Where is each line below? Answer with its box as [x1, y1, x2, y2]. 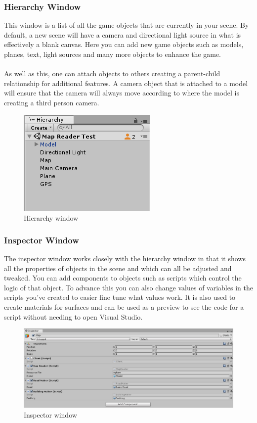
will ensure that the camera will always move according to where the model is [4, 88, 239, 98]
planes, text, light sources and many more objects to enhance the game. [4, 49, 221, 59]
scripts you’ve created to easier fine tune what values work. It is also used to [4, 292, 236, 302]
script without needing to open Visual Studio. [4, 311, 143, 322]
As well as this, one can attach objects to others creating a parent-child [4, 68, 220, 79]
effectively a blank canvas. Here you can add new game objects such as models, [4, 39, 244, 49]
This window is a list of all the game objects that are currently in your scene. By [4, 20, 249, 30]
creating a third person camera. [4, 97, 99, 107]
